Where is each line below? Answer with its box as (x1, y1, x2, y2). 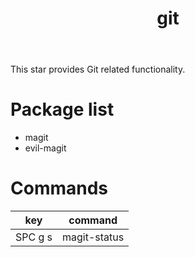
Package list (10, 98, 115, 121)
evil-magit (24, 142, 67, 154)
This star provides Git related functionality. (10, 63, 186, 76)
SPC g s (15, 230, 53, 244)
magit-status (62, 230, 125, 244)
